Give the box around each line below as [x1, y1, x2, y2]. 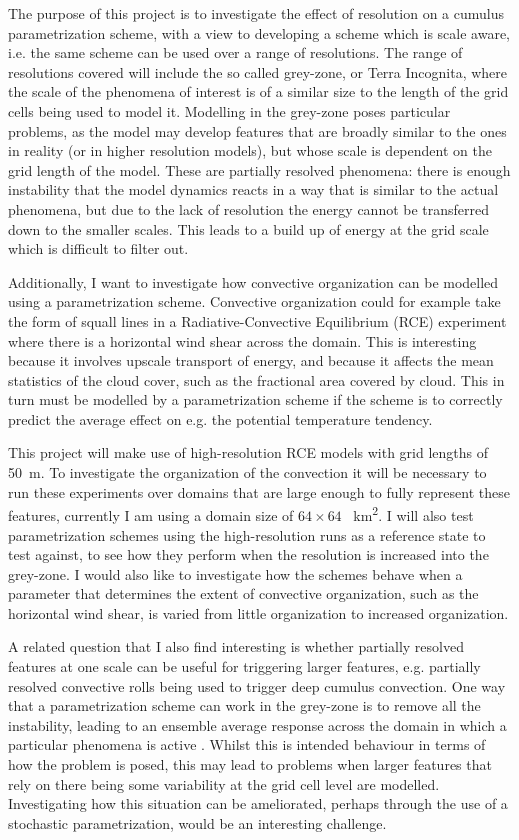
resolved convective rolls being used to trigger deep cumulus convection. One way [8, 675, 506, 696]
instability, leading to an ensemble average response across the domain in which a [8, 714, 507, 735]
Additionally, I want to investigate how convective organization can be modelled [8, 271, 499, 292]
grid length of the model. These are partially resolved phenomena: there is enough [8, 159, 511, 180]
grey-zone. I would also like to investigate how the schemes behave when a [8, 563, 463, 584]
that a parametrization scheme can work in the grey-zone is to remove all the [8, 695, 481, 716]
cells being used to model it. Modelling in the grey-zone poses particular [8, 100, 451, 121]
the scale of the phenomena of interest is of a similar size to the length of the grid [8, 81, 509, 102]
